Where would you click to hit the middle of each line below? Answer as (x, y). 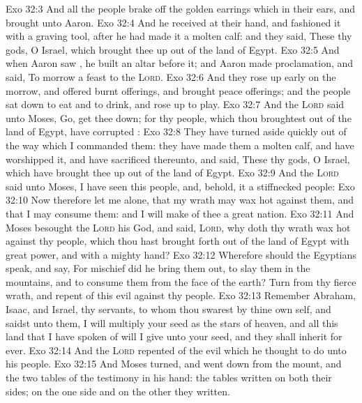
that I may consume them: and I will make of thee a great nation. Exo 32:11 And (180, 213)
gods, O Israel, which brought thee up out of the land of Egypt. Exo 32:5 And (173, 49)
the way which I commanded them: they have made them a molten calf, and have (180, 145)
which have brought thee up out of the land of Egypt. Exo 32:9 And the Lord (172, 173)
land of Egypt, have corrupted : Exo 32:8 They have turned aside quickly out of (176, 131)
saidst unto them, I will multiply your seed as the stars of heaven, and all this (172, 322)
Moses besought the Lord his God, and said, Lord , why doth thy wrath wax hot (178, 227)
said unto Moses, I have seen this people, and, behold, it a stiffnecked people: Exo (180, 186)
